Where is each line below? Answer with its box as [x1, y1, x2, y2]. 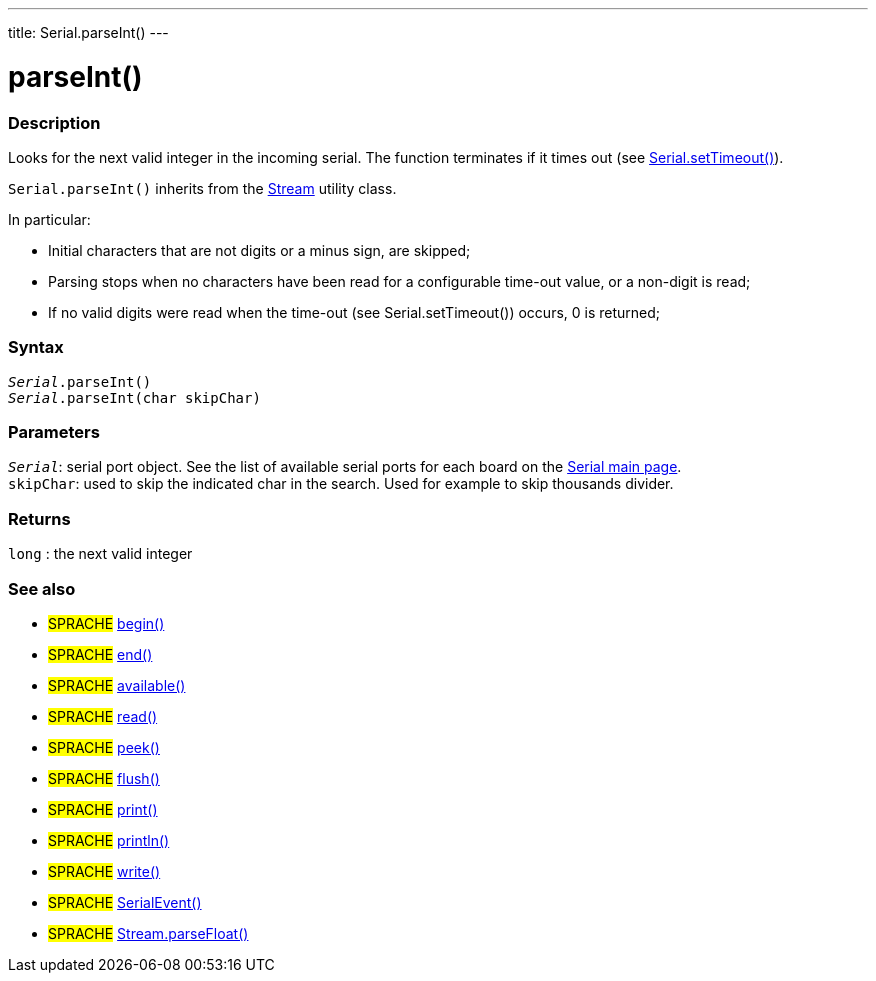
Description [8, 112, 101, 133]
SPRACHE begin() [48, 614, 165, 632]
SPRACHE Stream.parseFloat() [48, 924, 249, 942]
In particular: [8, 210, 91, 228]
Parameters [8, 422, 100, 442]
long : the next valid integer [8, 545, 193, 563]
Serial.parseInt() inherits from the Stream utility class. [8, 179, 397, 197]
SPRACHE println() [48, 831, 170, 849]
